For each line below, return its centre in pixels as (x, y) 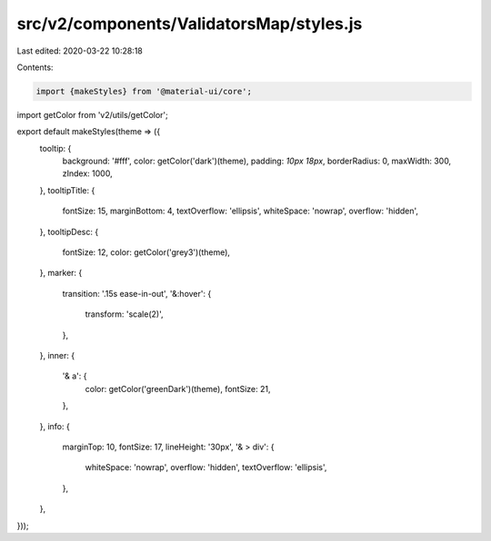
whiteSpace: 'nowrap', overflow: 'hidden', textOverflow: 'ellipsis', (206, 467)
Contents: (35, 67)
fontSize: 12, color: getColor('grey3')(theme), (146, 252)
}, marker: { (61, 273)
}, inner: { (57, 355)
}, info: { (55, 426)
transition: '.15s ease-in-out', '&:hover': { (137, 293)
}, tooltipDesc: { (69, 231)
